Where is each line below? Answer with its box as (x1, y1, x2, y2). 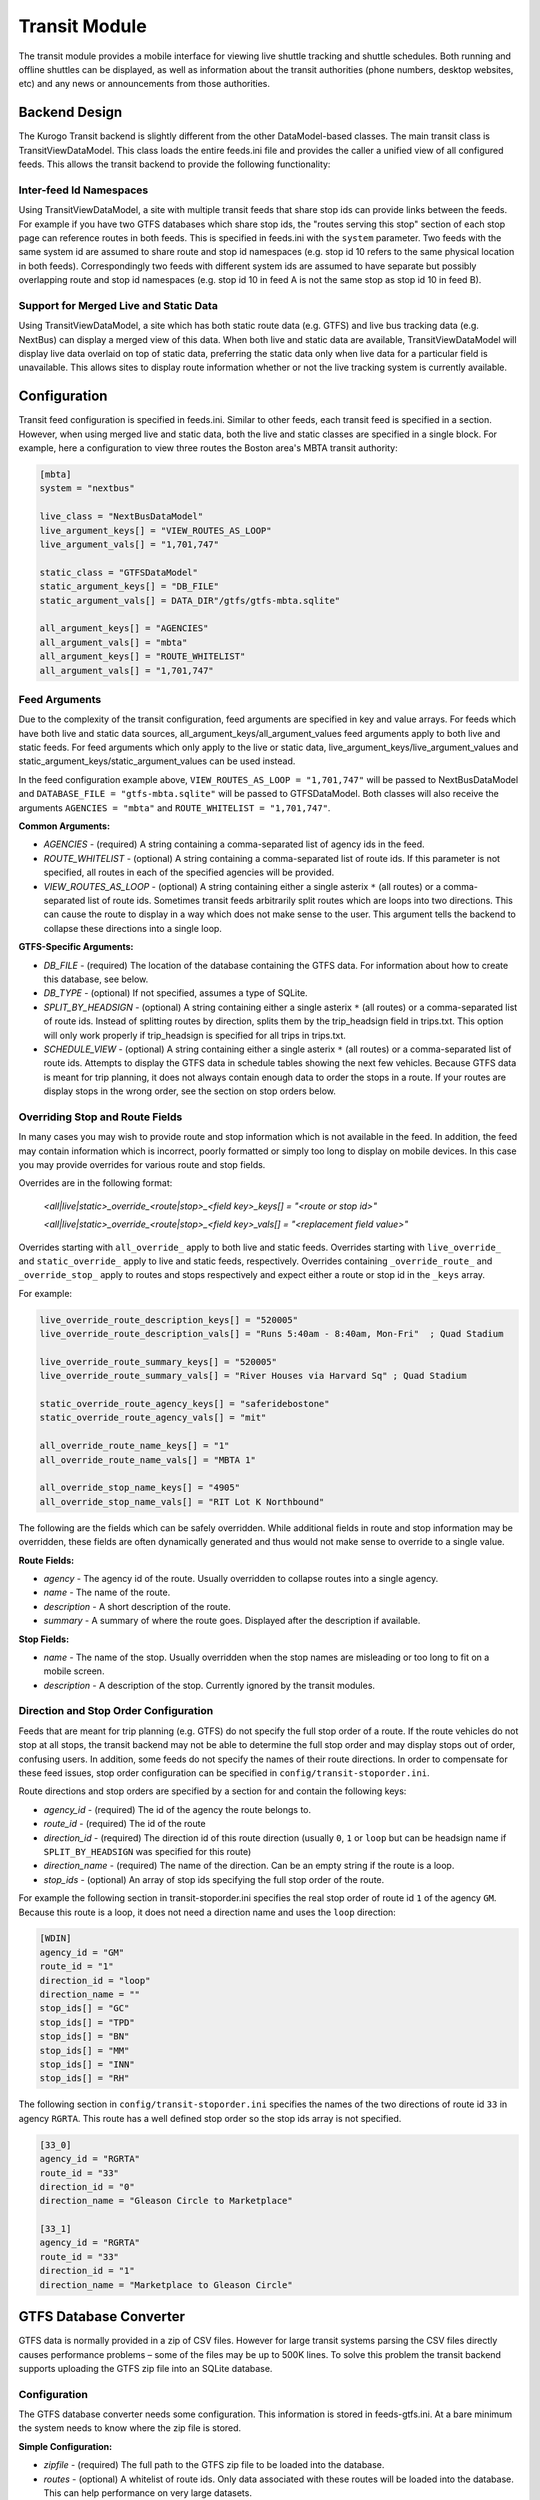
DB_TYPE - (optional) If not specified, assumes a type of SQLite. (43, 987, 309, 999)
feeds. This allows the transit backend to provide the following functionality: (18, 158, 331, 170)
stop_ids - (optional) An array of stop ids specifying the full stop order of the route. (43, 1873, 385, 1885)
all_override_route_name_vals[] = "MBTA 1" (39, 1454, 257, 1465)
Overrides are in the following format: (18, 1177, 173, 1189)
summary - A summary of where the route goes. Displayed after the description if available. (43, 1615, 421, 1627)
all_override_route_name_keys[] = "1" (39, 1440, 230, 1452)
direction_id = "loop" (39, 1975, 151, 1986)
